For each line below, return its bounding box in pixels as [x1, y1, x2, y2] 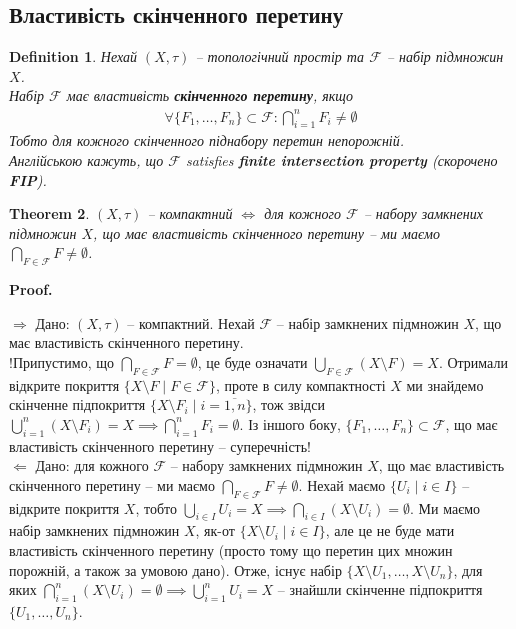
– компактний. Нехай [127, 312, 255, 333]
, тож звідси [252, 394, 325, 415]
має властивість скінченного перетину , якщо [66, 85, 353, 106]
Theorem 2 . [9, 203, 90, 224]
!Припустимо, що [9, 351, 115, 372]
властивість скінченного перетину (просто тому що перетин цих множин [9, 540, 453, 561]
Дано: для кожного [35, 455, 149, 476]
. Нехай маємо [298, 474, 386, 495]
